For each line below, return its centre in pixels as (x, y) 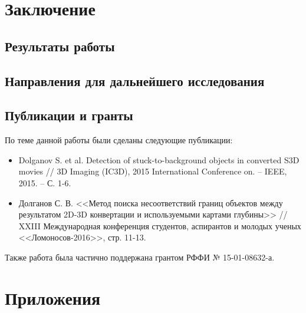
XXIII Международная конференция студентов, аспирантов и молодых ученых (160, 225)
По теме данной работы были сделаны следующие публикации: (119, 140)
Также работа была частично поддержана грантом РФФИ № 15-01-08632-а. (140, 257)
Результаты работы (60, 46)
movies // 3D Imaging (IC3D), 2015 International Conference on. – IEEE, (153, 171)
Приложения (53, 297)
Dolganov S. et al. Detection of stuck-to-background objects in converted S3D (159, 159)
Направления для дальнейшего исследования (135, 80)
